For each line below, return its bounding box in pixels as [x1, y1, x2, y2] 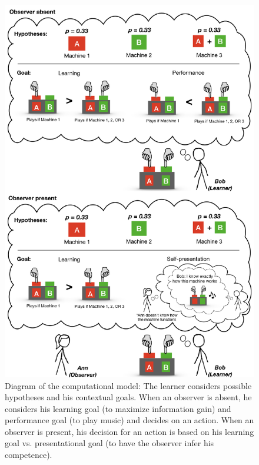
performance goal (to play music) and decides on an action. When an [5, 414, 254, 426]
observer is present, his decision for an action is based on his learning [5, 425, 254, 437]
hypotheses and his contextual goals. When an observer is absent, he [5, 391, 252, 403]
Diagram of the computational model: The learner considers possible [5, 379, 252, 391]
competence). [5, 449, 52, 461]
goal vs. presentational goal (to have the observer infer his [5, 437, 214, 449]
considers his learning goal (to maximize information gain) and [5, 402, 231, 414]
